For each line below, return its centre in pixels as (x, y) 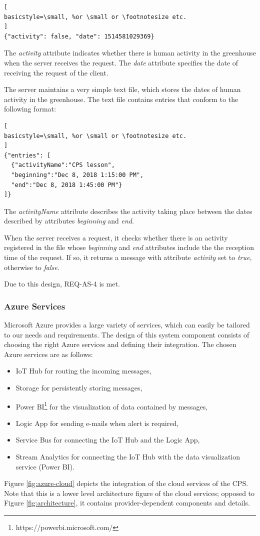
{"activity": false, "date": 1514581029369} (79, 36)
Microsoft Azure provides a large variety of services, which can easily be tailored (127, 325)
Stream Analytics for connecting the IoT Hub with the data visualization (128, 457)
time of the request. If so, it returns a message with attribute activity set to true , (128, 257)
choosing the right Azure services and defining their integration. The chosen (120, 344)
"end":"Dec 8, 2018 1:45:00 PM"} (67, 185)
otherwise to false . (32, 267)
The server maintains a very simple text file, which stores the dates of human (122, 89)
